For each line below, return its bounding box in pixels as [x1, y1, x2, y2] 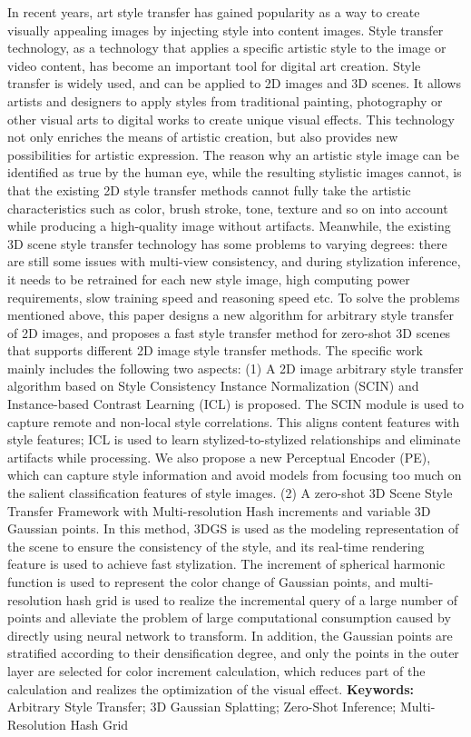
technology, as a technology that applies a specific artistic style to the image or [7, 38, 446, 57]
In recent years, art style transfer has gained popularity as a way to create [7, 3, 420, 21]
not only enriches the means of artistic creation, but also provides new [7, 127, 398, 146]
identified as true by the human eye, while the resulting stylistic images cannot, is [7, 163, 462, 182]
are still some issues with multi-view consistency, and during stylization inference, [7, 252, 461, 271]
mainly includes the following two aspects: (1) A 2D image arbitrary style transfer [7, 358, 464, 377]
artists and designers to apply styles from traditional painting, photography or [7, 91, 443, 110]
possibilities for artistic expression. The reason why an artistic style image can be [7, 144, 459, 164]
